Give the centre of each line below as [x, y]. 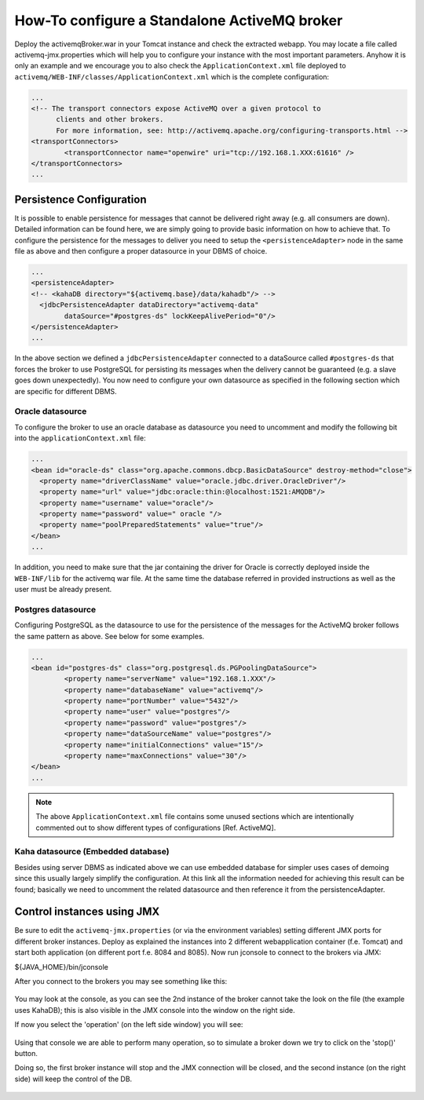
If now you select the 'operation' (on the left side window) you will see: [129, 1025]
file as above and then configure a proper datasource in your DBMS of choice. [141, 251]
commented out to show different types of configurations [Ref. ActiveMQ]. [156, 828]
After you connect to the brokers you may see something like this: [121, 981]
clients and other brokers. [110, 119]
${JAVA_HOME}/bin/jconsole [62, 967]
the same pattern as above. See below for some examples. [110, 636]
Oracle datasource [51, 411]
